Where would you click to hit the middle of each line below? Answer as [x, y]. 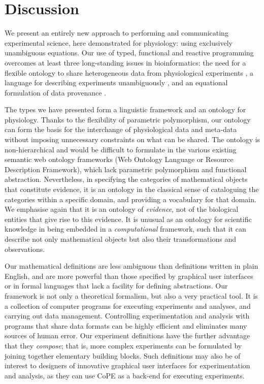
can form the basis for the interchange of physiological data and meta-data [121, 129]
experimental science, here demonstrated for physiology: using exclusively [119, 42]
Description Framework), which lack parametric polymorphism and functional [126, 169]
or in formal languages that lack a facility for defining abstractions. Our [116, 286]
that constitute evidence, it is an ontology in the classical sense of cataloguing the [132, 189]
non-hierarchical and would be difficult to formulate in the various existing [121, 149]
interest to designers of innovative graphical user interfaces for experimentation [127, 365]
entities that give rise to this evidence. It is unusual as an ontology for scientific [128, 219]
